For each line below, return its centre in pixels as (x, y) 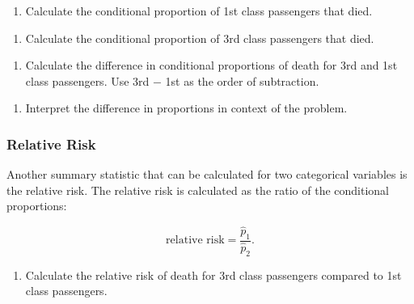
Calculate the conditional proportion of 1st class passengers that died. (199, 11)
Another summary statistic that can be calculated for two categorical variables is (207, 174)
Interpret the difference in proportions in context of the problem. (186, 108)
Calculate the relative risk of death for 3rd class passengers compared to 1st (213, 274)
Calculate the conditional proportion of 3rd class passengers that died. (200, 38)
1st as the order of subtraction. (242, 80)
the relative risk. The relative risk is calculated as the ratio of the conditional (198, 190)
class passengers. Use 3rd (87, 80)
